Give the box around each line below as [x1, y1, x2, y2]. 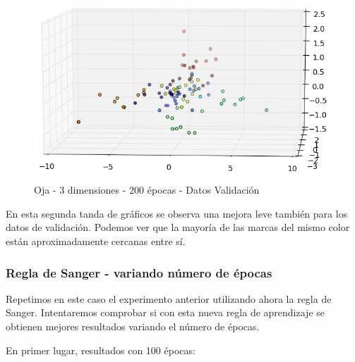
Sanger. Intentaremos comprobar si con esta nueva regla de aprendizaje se [6, 305, 325, 320]
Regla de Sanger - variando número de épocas [6, 263, 272, 281]
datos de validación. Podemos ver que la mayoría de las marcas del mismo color [6, 220, 350, 235]
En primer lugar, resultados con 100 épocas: [6, 342, 195, 357]
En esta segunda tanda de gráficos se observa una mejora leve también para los [6, 206, 348, 220]
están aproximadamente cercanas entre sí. [6, 234, 186, 249]
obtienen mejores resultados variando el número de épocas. [6, 319, 260, 334]
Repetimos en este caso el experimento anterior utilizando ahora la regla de [6, 291, 332, 306]
